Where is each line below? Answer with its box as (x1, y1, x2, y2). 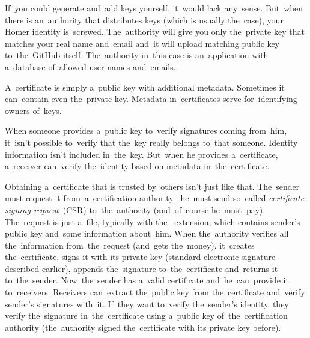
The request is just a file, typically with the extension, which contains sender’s (5, 215, 300, 228)
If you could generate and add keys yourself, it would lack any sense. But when (5, 2, 303, 14)
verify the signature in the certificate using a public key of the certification (5, 309, 288, 322)
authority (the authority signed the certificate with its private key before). (5, 321, 281, 333)
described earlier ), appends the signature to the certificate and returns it (5, 262, 278, 274)
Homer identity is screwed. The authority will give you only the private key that (5, 25, 305, 38)
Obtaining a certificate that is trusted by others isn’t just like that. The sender (5, 180, 300, 192)
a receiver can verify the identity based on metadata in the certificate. (5, 160, 270, 172)
